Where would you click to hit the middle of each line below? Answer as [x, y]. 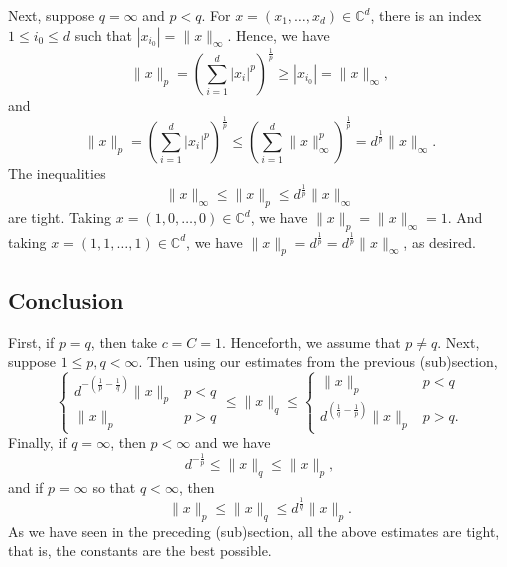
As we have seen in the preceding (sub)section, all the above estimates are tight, [254, 530]
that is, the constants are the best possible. [140, 550]
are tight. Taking [60, 217]
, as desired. [439, 241]
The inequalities [57, 172]
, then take [123, 341]
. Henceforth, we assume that [311, 341]
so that [114, 486]
